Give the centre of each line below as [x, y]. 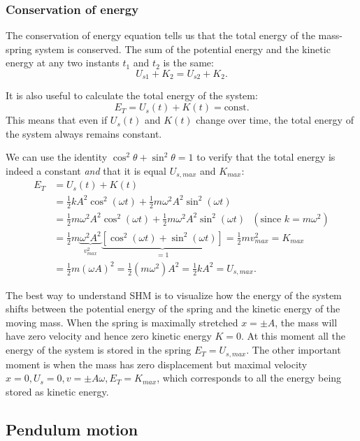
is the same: [188, 63]
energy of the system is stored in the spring [99, 350]
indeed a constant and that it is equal [86, 170]
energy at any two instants [63, 63]
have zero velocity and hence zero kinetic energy [109, 336]
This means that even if [57, 120]
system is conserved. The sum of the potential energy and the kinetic [183, 49]
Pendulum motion [72, 429]
